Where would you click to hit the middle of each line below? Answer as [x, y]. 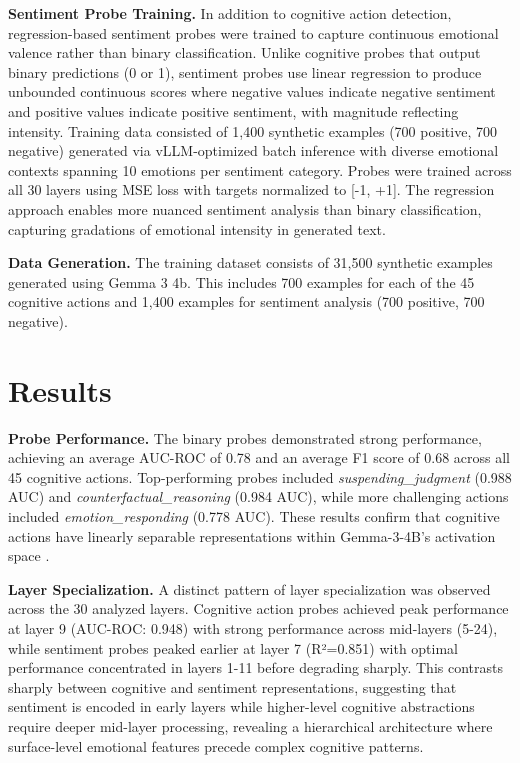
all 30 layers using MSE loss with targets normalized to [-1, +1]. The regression [251, 189]
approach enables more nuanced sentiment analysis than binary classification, [245, 208]
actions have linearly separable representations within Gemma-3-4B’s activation [252, 535]
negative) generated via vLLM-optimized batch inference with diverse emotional [253, 150]
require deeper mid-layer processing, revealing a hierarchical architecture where [250, 725]
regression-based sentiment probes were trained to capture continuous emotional [253, 32]
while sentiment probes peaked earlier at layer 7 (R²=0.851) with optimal [233, 647]
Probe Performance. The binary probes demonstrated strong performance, [245, 437]
